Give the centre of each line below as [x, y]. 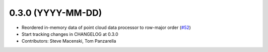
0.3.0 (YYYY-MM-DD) [56, 13]
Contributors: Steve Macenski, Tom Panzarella [69, 41]
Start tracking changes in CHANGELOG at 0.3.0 [70, 34]
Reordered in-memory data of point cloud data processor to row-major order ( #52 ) [106, 27]
